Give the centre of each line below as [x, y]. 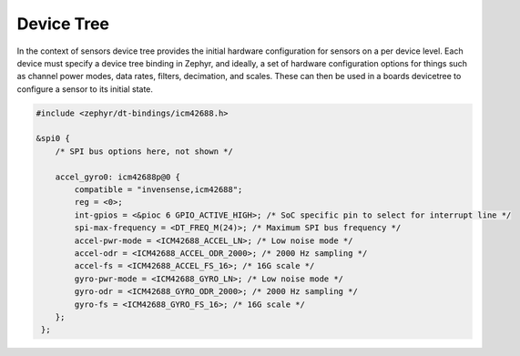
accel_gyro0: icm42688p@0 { [118, 177]
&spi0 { [53, 138]
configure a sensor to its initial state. [85, 89]
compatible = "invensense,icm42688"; [158, 190]
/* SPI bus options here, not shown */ [144, 151]
